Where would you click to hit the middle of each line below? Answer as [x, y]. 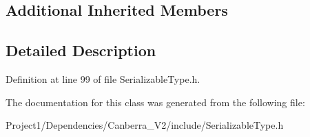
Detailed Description [81, 50]
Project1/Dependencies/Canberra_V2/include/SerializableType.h [145, 125]
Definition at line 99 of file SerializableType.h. [103, 78]
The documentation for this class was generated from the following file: [155, 102]
